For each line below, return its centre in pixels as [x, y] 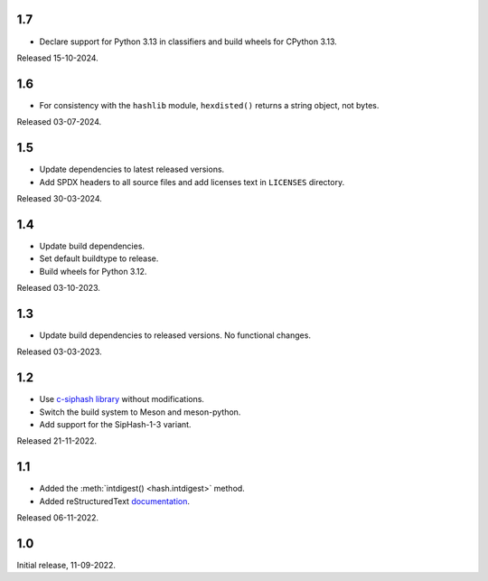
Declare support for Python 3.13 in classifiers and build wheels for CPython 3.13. [188, 42]
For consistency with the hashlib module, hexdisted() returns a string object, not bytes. [209, 105]
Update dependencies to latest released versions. [132, 169]
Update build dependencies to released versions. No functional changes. [175, 335]
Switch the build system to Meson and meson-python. [140, 412]
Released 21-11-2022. [57, 441]
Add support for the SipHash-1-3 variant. [115, 424]
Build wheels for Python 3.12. [93, 271]
